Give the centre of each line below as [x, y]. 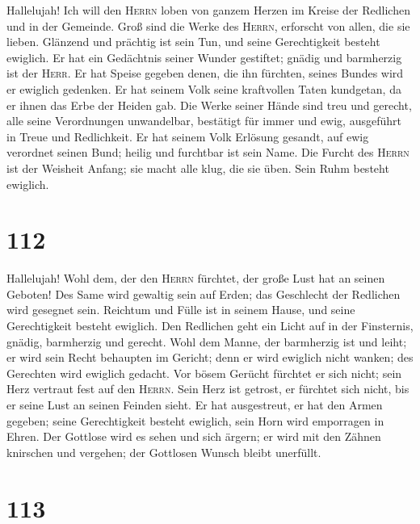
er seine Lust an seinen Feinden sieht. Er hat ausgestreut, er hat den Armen [195, 405]
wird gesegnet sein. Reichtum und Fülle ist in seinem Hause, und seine [181, 310]
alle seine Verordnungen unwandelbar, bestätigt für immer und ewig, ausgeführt [204, 121]
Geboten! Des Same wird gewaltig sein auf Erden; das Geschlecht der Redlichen [204, 293]
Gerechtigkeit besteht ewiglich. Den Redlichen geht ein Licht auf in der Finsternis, [210, 326]
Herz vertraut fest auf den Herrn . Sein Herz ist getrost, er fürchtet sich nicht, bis [208, 389]
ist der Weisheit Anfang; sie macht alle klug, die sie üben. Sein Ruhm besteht [198, 168]
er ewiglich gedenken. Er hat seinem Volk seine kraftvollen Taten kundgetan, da [204, 88]
